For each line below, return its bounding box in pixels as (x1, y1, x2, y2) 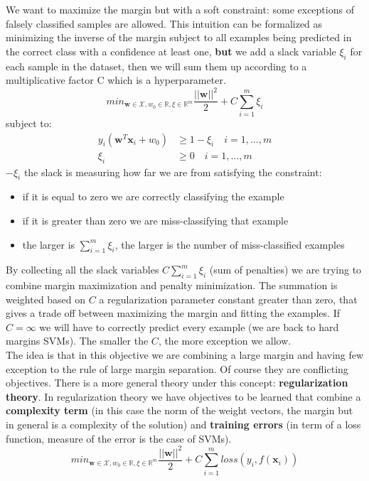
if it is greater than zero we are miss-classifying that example (22, 212, 289, 227)
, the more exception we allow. (158, 333, 292, 348)
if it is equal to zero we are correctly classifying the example (22, 189, 284, 204)
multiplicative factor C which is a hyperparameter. (6, 72, 226, 87)
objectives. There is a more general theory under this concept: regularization (6, 375, 348, 390)
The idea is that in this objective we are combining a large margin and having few (6, 347, 364, 362)
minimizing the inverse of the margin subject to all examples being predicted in (6, 30, 352, 45)
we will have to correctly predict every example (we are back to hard (39, 319, 339, 334)
